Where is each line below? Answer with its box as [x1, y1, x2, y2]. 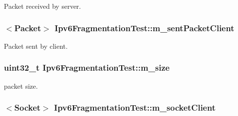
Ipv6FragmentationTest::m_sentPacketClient [55, 21, 235, 34]
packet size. [4, 80, 38, 91]
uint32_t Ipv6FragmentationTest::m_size [4, 61, 170, 74]
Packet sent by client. [4, 40, 68, 51]
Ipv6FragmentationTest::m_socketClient [54, 101, 216, 114]
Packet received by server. [4, 1, 81, 11]
